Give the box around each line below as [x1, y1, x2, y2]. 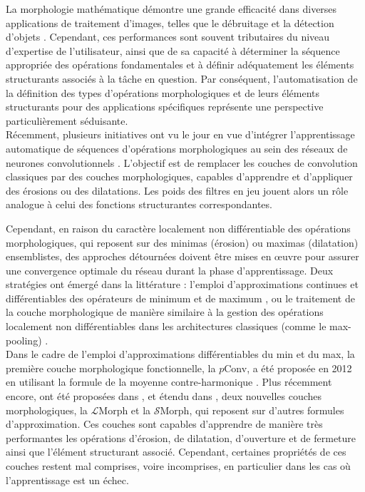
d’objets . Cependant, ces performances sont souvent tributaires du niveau [6, 29, 330, 44]
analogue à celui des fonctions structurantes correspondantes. [6, 197, 272, 212]
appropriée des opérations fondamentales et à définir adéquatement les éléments [6, 57, 354, 72]
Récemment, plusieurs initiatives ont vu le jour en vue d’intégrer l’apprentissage [6, 127, 355, 142]
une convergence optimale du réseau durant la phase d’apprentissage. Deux [6, 262, 334, 277]
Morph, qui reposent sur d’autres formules [160, 402, 344, 417]
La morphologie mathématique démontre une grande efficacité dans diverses [6, 1, 337, 16]
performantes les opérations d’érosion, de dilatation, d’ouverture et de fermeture [6, 430, 356, 445]
